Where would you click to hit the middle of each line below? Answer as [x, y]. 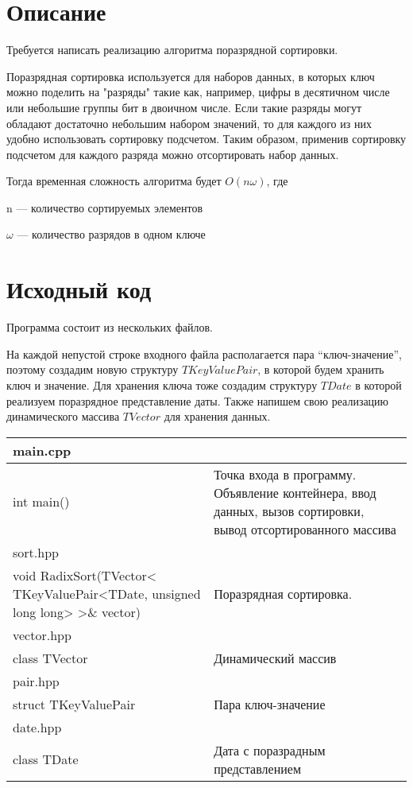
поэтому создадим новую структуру [93, 369]
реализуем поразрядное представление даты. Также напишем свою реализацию [198, 400]
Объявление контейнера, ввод [295, 492]
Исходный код [79, 289]
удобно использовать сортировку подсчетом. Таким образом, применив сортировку [206, 139]
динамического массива [63, 416]
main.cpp [42, 450]
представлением [257, 768]
